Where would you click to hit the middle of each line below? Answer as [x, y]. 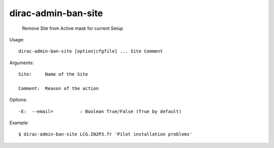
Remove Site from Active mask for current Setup [73, 28]
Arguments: [22, 63]
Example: [19, 123]
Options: [18, 100]
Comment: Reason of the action [59, 88]
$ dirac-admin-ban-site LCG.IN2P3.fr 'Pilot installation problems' [105, 134]
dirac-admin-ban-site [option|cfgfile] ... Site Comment [91, 51]
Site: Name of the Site [53, 74]
